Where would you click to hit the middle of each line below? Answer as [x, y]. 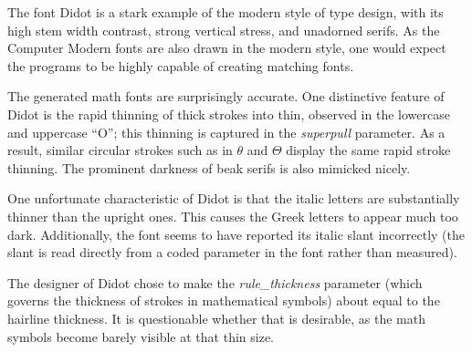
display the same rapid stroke [368, 150]
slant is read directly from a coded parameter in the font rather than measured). [232, 252]
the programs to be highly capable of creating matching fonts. [181, 65]
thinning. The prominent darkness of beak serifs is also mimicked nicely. [209, 167]
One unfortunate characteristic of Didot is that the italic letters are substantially [234, 198]
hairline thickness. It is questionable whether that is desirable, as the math [216, 318]
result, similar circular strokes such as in [120, 150]
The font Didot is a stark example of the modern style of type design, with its [226, 12]
